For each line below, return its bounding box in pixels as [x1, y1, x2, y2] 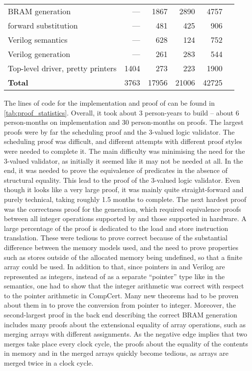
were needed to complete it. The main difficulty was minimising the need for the [4, 145, 245, 156]
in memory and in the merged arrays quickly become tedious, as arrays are [4, 348, 228, 358]
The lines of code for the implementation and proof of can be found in [4, 98, 215, 108]
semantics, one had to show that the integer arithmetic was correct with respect [4, 281, 244, 291]
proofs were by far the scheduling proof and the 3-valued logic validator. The [4, 126, 235, 137]
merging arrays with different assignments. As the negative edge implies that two [4, 329, 248, 339]
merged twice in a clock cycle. [4, 358, 94, 368]
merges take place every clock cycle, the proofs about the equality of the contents [4, 338, 249, 348]
